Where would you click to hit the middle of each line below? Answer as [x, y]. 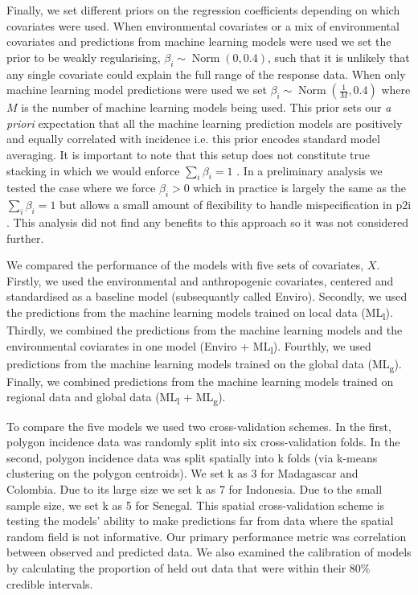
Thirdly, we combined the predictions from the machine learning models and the [205, 330]
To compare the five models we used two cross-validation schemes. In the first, [199, 426]
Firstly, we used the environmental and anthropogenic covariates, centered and [200, 280]
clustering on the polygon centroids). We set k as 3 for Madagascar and [182, 473]
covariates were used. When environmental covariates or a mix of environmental [203, 25]
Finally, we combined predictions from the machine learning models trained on [200, 381]
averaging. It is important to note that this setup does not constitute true [189, 154]
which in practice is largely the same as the [300, 188]
